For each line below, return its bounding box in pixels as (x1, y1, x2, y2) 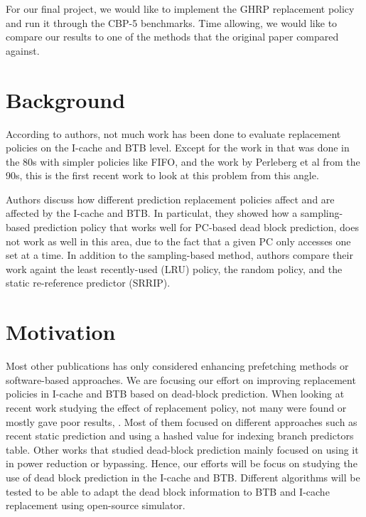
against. (6, 43, 40, 58)
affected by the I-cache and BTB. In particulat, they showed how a (6, 206, 298, 220)
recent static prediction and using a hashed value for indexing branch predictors (6, 428, 354, 443)
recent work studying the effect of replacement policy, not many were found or (6, 400, 347, 415)
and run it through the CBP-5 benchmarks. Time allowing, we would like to (6, 15, 338, 30)
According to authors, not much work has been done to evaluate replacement (6, 126, 341, 141)
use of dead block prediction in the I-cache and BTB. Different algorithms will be (6, 469, 360, 484)
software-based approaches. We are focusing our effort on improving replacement (6, 372, 356, 387)
